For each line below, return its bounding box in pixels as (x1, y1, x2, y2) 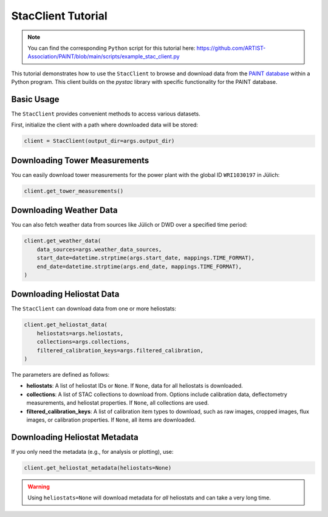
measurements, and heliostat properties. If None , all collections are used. (26, 399, 210, 406)
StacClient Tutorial (11, 9, 108, 22)
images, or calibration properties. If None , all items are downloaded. (26, 416, 196, 423)
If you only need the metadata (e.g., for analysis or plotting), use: (11, 448, 174, 455)
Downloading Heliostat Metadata (11, 432, 139, 442)
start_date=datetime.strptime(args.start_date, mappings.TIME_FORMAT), (36, 255, 255, 261)
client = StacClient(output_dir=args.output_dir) (24, 137, 175, 145)
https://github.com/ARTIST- (196, 44, 266, 52)
